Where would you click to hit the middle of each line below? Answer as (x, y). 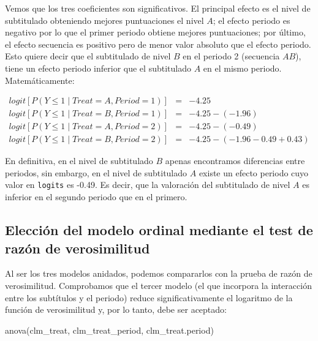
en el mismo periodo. (242, 68)
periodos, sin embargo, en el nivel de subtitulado (96, 172)
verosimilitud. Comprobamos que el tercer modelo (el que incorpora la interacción (158, 285)
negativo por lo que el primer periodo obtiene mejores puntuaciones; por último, (155, 32)
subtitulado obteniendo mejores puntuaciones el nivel (104, 20)
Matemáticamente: (40, 80)
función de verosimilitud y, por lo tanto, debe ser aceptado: (116, 309)
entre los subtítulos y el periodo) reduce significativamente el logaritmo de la (149, 297)
